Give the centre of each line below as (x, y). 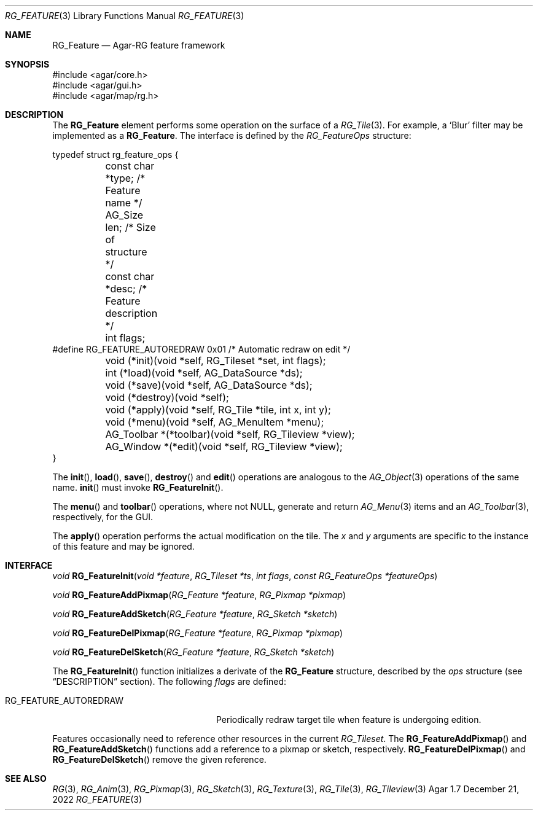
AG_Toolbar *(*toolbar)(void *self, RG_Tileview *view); (230, 434)
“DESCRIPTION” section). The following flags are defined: (170, 681)
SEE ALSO (26, 778)
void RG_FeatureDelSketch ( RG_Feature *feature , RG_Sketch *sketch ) (193, 652)
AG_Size (124, 215)
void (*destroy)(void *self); (167, 397)
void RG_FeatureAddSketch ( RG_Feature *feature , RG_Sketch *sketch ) (195, 614)
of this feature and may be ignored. (123, 546)
